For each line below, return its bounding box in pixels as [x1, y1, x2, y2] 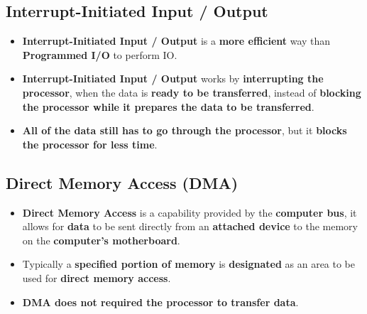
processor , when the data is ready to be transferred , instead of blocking [22, 85, 361, 99]
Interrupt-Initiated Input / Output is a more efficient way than [22, 33, 331, 48]
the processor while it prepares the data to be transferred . [22, 99, 314, 114]
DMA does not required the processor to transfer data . [22, 294, 299, 309]
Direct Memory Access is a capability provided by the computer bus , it [22, 205, 357, 220]
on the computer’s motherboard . [22, 232, 180, 247]
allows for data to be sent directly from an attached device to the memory [22, 219, 358, 234]
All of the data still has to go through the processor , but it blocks [22, 123, 347, 138]
